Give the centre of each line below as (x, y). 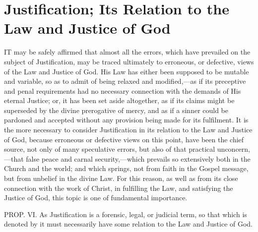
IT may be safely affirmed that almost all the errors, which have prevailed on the (127, 52)
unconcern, (234, 149)
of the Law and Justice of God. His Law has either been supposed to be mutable (127, 71)
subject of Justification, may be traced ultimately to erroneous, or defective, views (129, 61)
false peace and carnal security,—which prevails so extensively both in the (138, 158)
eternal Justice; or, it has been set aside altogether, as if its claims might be (119, 100)
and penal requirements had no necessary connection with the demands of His (123, 90)
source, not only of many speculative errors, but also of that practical (110, 149)
